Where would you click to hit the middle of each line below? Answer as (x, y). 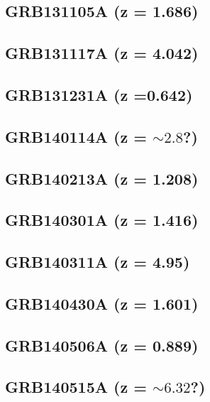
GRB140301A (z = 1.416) (102, 220)
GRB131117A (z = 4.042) (102, 53)
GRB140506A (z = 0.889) (102, 345)
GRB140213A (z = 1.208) (102, 178)
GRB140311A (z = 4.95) (98, 262)
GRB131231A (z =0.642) (99, 94)
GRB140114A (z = (76, 136)
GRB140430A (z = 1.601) (102, 303)
